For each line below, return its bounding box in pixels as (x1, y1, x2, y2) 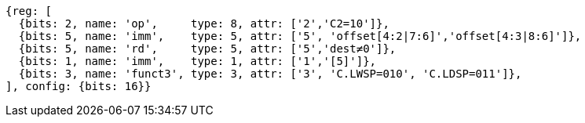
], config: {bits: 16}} (5, 80, 152, 92)
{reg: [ (5, 5, 53, 17)
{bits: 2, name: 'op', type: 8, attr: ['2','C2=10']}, (18, 17, 389, 30)
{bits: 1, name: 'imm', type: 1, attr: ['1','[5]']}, (18, 55, 377, 67)
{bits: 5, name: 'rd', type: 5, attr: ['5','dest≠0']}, (18, 42, 397, 55)
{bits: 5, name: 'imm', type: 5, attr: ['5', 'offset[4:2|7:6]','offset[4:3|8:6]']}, (18, 30, 582, 42)
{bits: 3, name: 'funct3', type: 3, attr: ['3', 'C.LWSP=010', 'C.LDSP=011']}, (18, 67, 522, 80)
